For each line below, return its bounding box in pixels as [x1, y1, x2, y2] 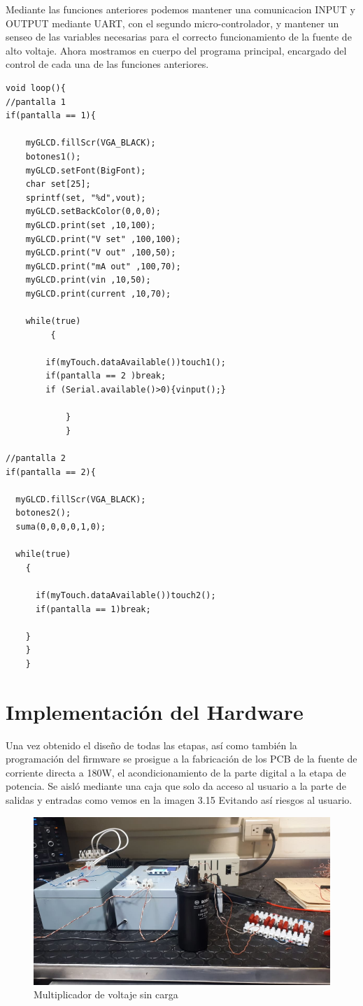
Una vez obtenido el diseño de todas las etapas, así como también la [6, 737, 297, 752]
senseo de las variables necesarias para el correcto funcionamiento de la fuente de [6, 29, 352, 44]
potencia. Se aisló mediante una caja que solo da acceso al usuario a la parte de [6, 779, 346, 793]
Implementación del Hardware [6, 697, 304, 725]
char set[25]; [25, 179, 91, 190]
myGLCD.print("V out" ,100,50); [25, 248, 176, 258]
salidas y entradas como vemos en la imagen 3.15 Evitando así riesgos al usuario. [6, 793, 353, 807]
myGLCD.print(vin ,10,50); [25, 275, 151, 285]
